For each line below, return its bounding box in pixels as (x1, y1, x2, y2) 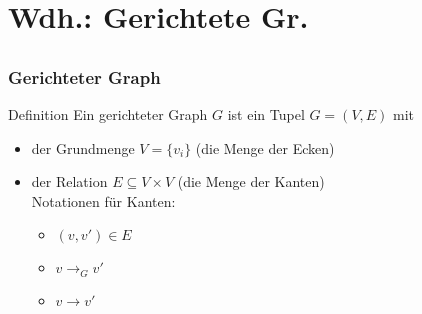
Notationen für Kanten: (31, 190, 176, 211)
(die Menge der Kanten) (177, 171, 325, 192)
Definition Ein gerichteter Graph (8, 104, 208, 125)
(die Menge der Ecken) (195, 137, 335, 158)
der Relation (31, 171, 108, 192)
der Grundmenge (31, 137, 135, 158)
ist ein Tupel (227, 104, 305, 125)
